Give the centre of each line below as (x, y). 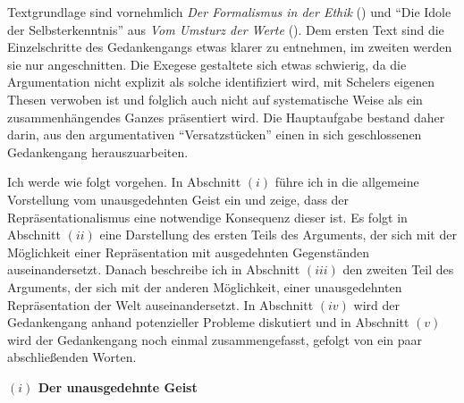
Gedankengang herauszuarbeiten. (98, 151)
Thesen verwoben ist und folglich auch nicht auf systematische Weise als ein (215, 99)
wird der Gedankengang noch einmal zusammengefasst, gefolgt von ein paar (215, 339)
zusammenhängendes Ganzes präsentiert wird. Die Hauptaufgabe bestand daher (226, 117)
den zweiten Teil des (398, 269)
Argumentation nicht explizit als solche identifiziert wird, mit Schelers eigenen (221, 82)
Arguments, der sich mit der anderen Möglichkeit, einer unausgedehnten (205, 286)
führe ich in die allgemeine (347, 182)
